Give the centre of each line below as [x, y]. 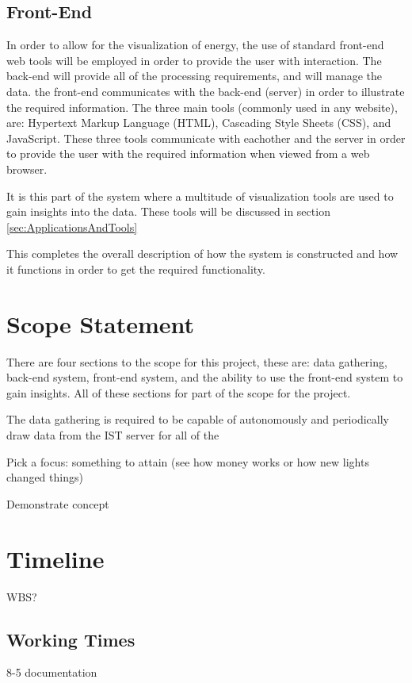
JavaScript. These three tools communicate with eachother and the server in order [206, 138]
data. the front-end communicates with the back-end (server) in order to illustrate [206, 91]
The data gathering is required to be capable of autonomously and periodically [198, 419]
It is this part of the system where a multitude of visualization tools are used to [200, 196]
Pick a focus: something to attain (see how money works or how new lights [188, 461]
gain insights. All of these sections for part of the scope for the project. [179, 392]
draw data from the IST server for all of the [113, 435]
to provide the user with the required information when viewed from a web [188, 153]
